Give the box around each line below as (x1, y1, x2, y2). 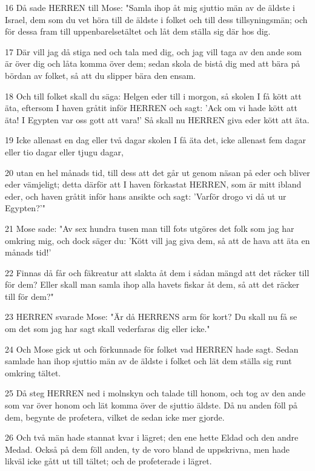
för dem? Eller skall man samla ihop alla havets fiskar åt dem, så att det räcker (5, 278, 300, 291)
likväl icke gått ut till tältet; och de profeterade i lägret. (5, 455, 212, 467)
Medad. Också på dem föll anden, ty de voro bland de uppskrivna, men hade (5, 442, 290, 455)
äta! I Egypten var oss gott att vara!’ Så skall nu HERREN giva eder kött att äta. (5, 113, 310, 126)
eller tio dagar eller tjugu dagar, (5, 145, 124, 158)
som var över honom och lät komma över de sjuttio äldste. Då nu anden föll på (5, 399, 298, 412)
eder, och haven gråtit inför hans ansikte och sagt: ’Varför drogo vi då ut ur (5, 189, 287, 202)
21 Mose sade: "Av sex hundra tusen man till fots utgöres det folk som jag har (5, 222, 294, 234)
